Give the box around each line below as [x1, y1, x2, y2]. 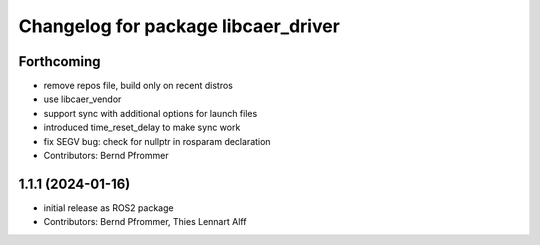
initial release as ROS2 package [43, 201, 174, 214]
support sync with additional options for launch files [43, 107, 258, 119]
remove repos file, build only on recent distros [43, 80, 234, 92]
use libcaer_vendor [43, 93, 122, 105]
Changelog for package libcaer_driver [18, 15, 340, 37]
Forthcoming [18, 53, 101, 70]
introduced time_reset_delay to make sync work [43, 121, 241, 134]
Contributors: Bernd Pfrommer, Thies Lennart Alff [43, 216, 247, 228]
